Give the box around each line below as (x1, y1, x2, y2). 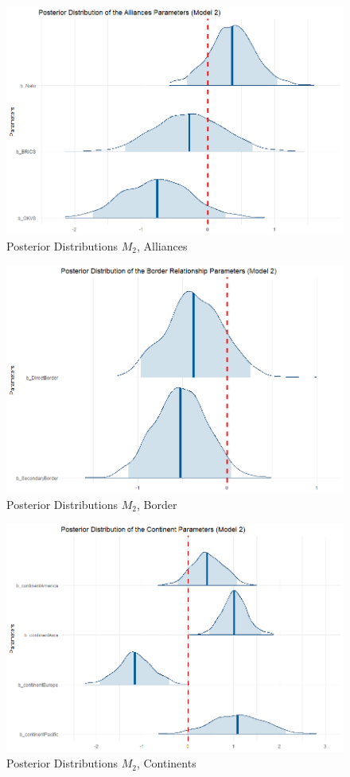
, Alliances (136, 237, 188, 254)
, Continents (136, 755, 196, 771)
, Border (136, 495, 177, 512)
